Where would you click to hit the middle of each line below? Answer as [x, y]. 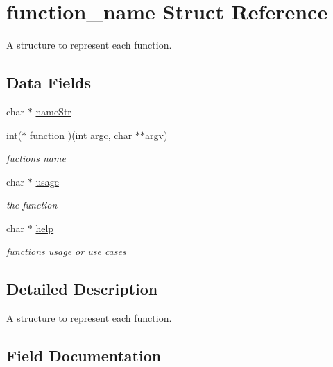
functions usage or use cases [66, 251]
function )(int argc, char [81, 134]
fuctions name [36, 158]
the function [32, 205]
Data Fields [49, 82]
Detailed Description [82, 289]
